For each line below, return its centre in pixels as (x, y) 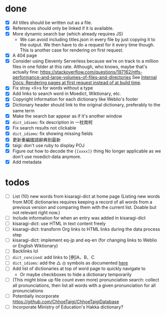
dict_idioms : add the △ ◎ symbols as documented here (70, 263)
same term (23, 110)
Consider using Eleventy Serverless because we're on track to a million (85, 61)
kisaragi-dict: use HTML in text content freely (59, 223)
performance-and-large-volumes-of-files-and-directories (72, 77)
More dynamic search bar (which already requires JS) (68, 34)
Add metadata (27, 162)
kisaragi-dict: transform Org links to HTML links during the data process (86, 229)
